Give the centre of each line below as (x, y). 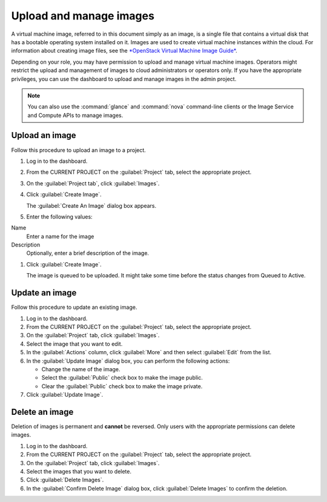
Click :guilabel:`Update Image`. (64, 395)
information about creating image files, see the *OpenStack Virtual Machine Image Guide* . (124, 51)
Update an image (44, 293)
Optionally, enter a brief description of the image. (88, 253)
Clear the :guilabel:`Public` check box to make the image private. (122, 386)
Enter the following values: (60, 216)
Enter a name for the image (60, 236)
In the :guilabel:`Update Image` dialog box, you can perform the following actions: (128, 361)
